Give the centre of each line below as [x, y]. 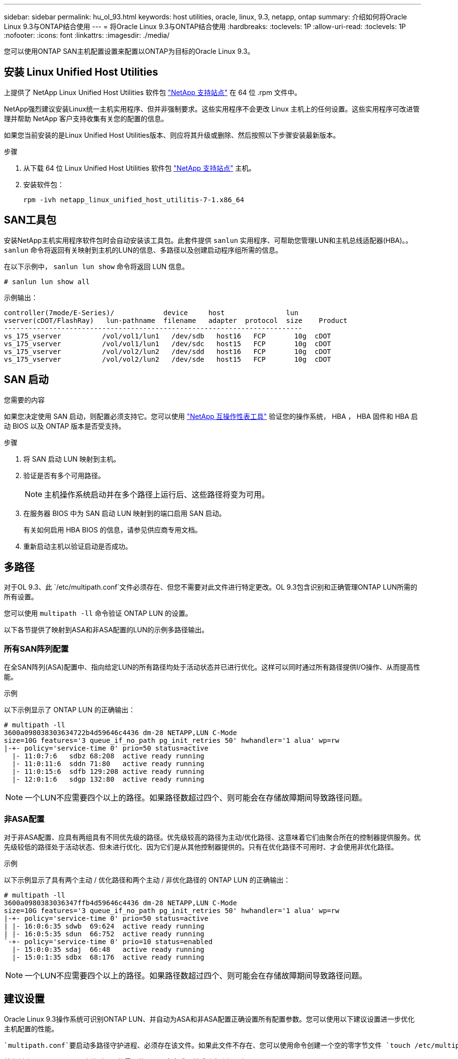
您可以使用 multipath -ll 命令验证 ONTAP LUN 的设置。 [98, 613]
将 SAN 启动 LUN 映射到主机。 [72, 459]
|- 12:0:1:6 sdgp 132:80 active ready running [108, 779]
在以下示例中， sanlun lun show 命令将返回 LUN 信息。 [97, 266]
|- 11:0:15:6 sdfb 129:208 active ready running [108, 772]
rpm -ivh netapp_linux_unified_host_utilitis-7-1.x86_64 [134, 200]
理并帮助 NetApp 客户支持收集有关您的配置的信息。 [86, 118]
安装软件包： [44, 184]
